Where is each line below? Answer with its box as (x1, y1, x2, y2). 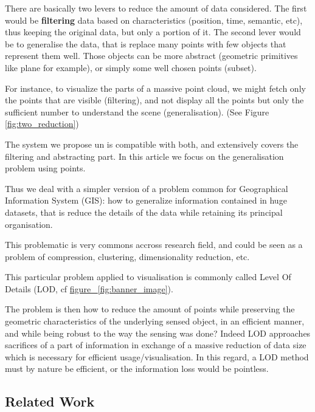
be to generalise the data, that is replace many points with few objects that (5, 37, 286, 50)
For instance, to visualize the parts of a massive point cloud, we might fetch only (5, 81, 306, 94)
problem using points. (5, 162, 86, 174)
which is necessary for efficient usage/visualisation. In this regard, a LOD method (5, 350, 309, 363)
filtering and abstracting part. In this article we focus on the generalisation (5, 149, 284, 162)
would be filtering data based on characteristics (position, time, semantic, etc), (5, 13, 303, 26)
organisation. (5, 218, 53, 230)
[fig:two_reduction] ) (5, 117, 79, 130)
